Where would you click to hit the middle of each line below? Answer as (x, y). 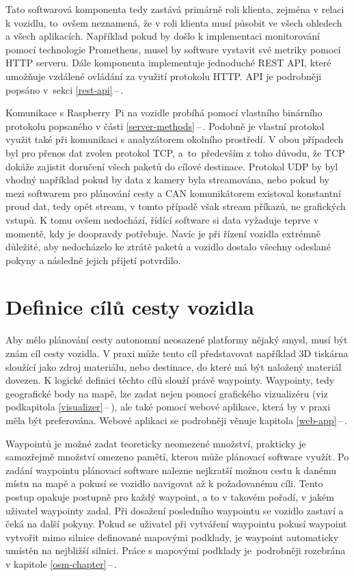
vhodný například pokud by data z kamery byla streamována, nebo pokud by (167, 180)
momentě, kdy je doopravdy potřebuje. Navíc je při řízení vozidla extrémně (163, 233)
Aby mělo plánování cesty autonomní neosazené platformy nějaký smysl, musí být (177, 340)
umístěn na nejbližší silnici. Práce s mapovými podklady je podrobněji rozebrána (176, 550)
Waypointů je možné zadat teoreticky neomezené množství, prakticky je (156, 443)
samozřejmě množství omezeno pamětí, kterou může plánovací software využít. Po (177, 457)
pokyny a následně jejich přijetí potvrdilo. (93, 260)
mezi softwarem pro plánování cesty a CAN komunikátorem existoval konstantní (173, 193)
